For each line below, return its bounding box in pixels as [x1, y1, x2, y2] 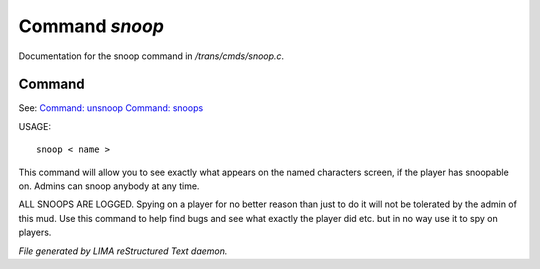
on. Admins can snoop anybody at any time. [18, 180, 200, 192]
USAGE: [18, 120, 52, 132]
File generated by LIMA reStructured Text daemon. [18, 245, 228, 257]
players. [18, 226, 52, 239]
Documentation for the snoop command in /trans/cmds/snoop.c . [18, 50, 285, 62]
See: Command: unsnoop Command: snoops [18, 102, 204, 114]
